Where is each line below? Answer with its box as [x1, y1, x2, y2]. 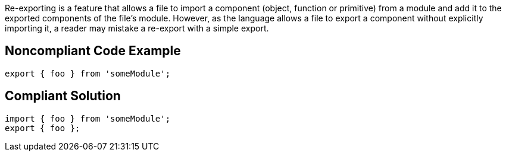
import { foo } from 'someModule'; [5, 113, 171, 123]
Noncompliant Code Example [5, 43, 181, 59]
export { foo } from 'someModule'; [5, 68, 171, 78]
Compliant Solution [5, 88, 121, 104]
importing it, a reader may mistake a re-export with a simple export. [5, 23, 269, 33]
